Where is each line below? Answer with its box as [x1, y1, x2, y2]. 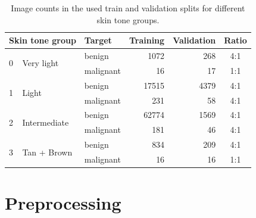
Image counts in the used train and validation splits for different [11, 2, 245, 14]
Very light [22, 57, 59, 69]
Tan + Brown [22, 145, 73, 158]
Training [129, 34, 165, 46]
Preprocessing [5, 191, 121, 215]
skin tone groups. [96, 13, 160, 26]
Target [84, 34, 112, 46]
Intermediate [22, 116, 69, 128]
